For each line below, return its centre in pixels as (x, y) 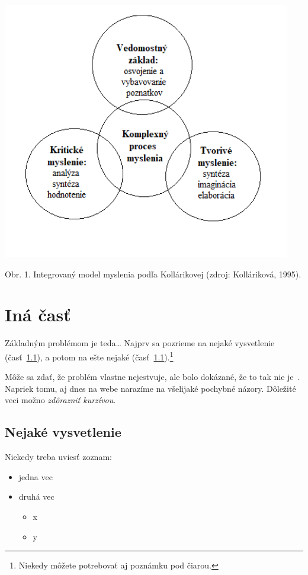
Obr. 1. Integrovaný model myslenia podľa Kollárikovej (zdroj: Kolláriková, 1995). (153, 274)
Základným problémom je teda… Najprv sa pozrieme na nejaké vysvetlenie (140, 343)
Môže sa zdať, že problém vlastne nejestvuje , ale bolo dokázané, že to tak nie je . (153, 377)
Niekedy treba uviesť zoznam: (58, 457)
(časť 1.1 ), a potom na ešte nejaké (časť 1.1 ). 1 (89, 356)
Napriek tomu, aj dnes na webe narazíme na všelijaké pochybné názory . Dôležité (150, 388)
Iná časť (38, 314)
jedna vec (36, 476)
